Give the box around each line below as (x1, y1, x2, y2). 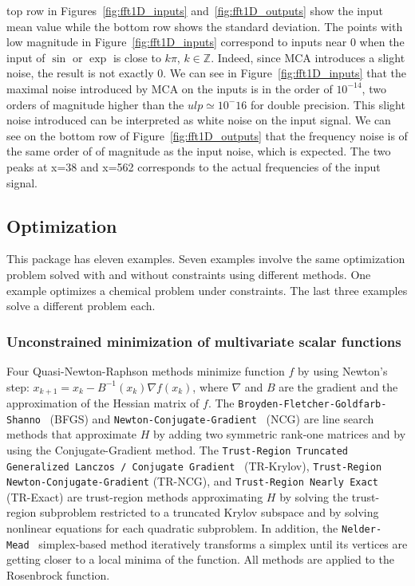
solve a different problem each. (6, 297, 156, 314)
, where (192, 378, 228, 395)
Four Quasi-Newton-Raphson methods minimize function (6, 362, 285, 379)
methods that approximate (6, 426, 137, 442)
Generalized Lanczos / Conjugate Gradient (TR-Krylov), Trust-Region (6, 457, 382, 474)
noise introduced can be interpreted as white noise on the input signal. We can (6, 112, 391, 128)
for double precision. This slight (250, 96, 405, 112)
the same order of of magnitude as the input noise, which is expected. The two (6, 143, 391, 159)
